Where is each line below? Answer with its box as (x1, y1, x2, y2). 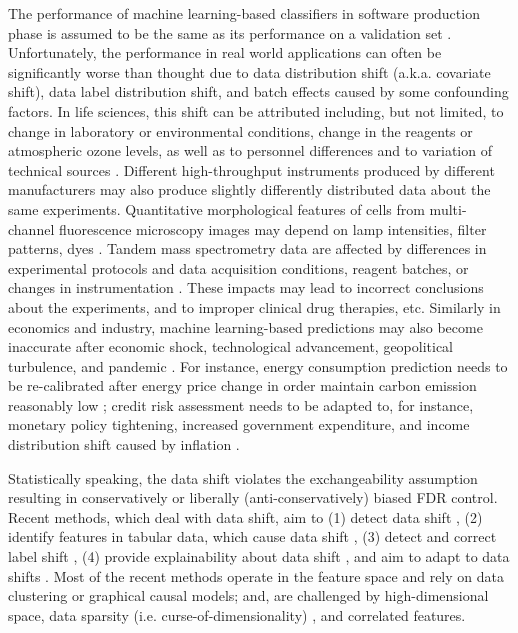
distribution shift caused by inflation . (8, 434, 240, 455)
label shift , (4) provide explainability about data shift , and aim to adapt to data (8, 546, 510, 567)
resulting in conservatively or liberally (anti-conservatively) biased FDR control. (8, 487, 498, 508)
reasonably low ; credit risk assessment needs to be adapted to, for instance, (8, 394, 474, 415)
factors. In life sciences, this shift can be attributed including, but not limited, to (8, 100, 504, 121)
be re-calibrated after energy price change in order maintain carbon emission (8, 375, 477, 396)
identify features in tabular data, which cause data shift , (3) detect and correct (8, 526, 497, 547)
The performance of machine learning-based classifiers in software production (8, 3, 480, 23)
